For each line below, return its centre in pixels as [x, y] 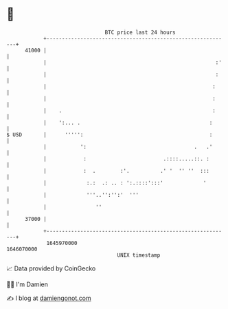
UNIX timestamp [139, 255]
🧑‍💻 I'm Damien [27, 284]
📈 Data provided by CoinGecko [51, 268]
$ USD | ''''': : [110, 135]
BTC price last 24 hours [140, 32]
